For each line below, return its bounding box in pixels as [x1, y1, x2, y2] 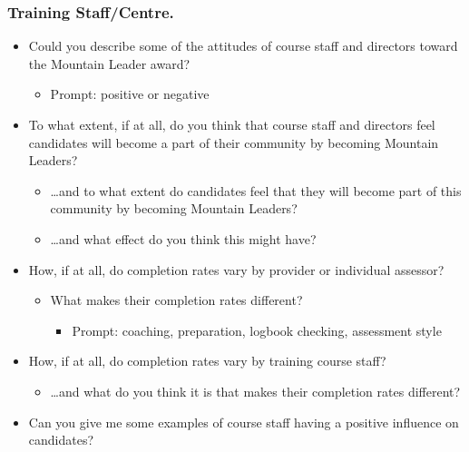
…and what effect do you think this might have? [50, 229, 317, 248]
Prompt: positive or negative [50, 84, 210, 103]
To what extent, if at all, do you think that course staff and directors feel [28, 115, 435, 133]
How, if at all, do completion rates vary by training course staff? [28, 351, 386, 370]
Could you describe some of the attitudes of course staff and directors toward [28, 36, 458, 55]
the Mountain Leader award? [28, 54, 191, 73]
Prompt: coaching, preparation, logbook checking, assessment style [72, 320, 442, 339]
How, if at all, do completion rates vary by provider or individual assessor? [28, 260, 445, 279]
